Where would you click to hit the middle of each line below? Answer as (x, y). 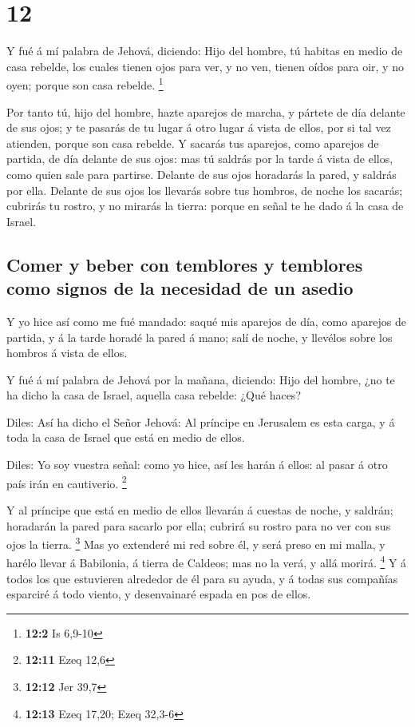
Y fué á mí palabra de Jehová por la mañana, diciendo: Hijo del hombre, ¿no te (201, 379)
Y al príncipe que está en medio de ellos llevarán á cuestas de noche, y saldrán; (200, 509)
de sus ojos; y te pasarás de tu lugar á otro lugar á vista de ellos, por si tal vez (199, 127)
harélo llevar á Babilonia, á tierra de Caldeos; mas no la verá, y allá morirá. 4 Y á (207, 561)
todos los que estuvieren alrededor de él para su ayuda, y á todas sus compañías (202, 578)
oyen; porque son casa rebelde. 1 (85, 83)
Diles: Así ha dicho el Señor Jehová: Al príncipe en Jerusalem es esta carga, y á (201, 421)
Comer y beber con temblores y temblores (185, 264)
